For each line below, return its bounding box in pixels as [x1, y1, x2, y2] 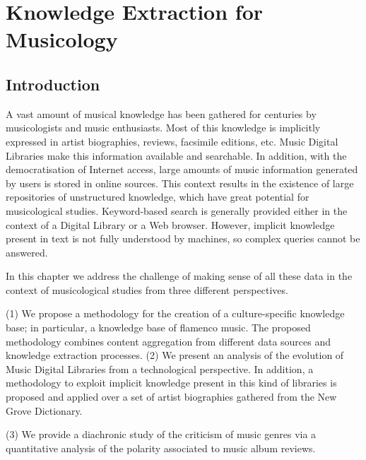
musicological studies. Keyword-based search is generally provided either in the [6, 203, 348, 218]
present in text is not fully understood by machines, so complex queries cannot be [6, 231, 360, 246]
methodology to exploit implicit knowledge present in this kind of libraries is [6, 375, 337, 390]
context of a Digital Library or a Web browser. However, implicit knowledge [6, 217, 335, 232]
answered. [6, 244, 48, 259]
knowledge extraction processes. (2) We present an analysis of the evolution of [6, 348, 344, 362]
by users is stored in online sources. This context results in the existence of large [6, 175, 354, 190]
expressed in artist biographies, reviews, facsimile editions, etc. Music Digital [6, 134, 338, 148]
